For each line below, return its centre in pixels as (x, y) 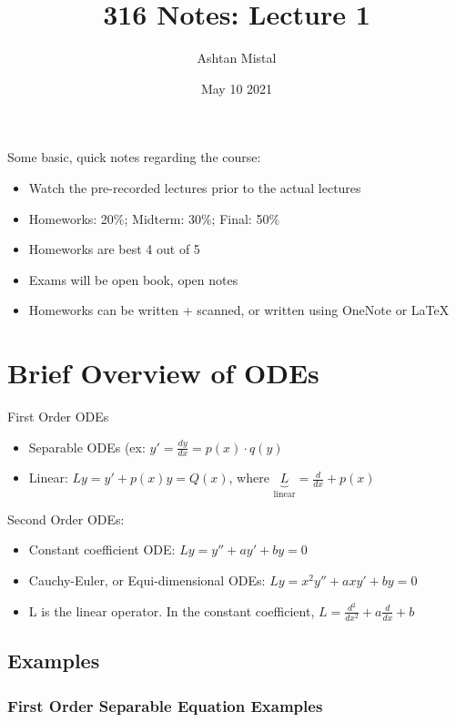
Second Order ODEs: (66, 519)
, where (249, 478)
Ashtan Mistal (237, 58)
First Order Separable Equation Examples (165, 705)
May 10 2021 (237, 88)
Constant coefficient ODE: (102, 549)
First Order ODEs (58, 416)
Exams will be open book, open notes (133, 279)
